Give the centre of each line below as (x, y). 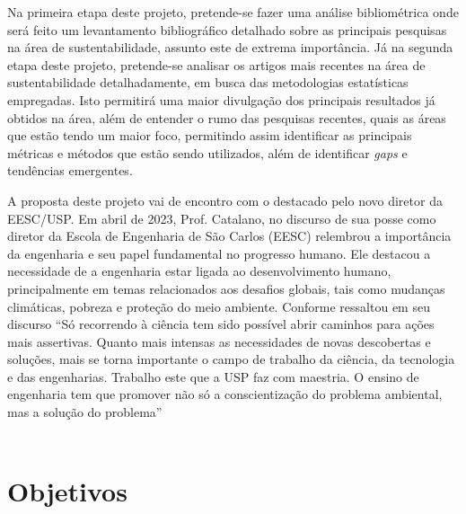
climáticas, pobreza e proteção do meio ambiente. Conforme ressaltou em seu (219, 306)
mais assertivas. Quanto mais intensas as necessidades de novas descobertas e (219, 341)
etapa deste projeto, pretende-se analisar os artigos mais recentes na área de (216, 64)
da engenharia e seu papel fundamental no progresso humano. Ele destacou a (219, 253)
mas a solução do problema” (85, 412)
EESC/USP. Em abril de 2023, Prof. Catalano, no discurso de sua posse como (222, 218)
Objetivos (67, 491)
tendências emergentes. (70, 170)
